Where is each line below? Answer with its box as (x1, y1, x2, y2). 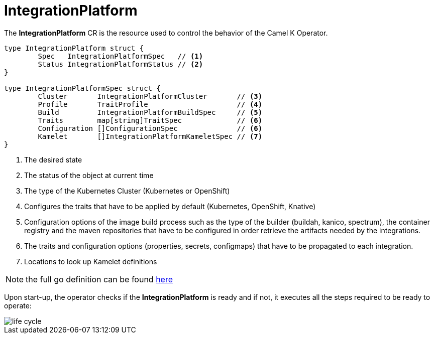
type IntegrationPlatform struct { (4, 44, 144, 52)
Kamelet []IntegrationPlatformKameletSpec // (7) (38, 132, 263, 140)
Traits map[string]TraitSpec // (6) (38, 116, 263, 124)
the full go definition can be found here (26, 274, 173, 284)
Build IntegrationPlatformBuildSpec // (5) (38, 108, 263, 116)
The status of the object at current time (24, 171, 154, 180)
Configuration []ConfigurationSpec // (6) (38, 124, 263, 132)
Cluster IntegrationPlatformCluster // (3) (38, 92, 263, 100)
